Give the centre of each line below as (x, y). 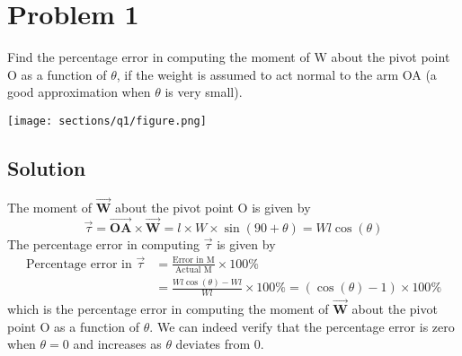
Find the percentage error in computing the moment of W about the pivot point (229, 57)
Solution (47, 167)
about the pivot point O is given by (213, 207)
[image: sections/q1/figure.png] (107, 121)
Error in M (194, 260)
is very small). (204, 92)
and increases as (117, 344)
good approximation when (79, 92)
